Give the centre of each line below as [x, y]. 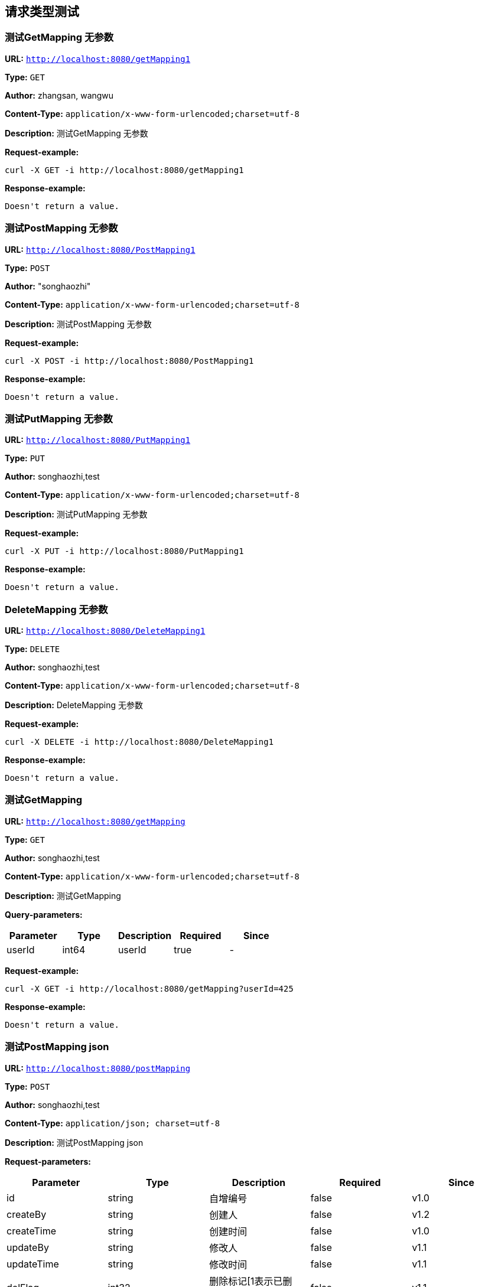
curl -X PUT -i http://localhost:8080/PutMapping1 [124, 551]
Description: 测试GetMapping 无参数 [76, 133]
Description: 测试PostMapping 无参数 [78, 324]
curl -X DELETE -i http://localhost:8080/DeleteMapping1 [139, 742]
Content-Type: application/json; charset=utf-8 [113, 1123]
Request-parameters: [48, 1161]
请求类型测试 [42, 12]
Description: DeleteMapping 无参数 [74, 705]
